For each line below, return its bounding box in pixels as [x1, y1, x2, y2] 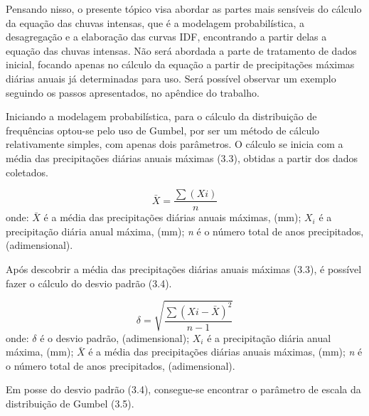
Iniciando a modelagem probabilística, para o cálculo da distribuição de [6, 109, 317, 124]
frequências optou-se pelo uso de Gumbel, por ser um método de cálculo [6, 122, 320, 137]
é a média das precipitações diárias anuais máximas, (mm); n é [88, 344, 363, 359]
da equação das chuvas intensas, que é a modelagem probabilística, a [6, 15, 304, 30]
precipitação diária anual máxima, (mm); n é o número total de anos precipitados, [6, 223, 364, 238]
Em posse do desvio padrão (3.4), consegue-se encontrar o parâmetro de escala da [6, 382, 361, 397]
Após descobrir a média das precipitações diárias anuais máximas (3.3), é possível [6, 261, 362, 276]
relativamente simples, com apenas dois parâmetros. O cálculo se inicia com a [6, 137, 343, 151]
